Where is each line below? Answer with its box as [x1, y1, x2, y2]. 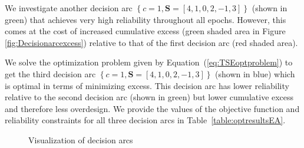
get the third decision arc [5, 67, 96, 80]
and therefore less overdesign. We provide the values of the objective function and [5, 102, 300, 114]
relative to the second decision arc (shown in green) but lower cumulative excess [5, 91, 294, 103]
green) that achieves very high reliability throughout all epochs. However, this [5, 13, 286, 25]
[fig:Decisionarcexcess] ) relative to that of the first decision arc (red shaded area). [5, 36, 298, 48]
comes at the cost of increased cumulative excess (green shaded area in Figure [5, 25, 286, 37]
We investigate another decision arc [5, 2, 133, 14]
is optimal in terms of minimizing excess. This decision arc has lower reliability [5, 79, 289, 91]
